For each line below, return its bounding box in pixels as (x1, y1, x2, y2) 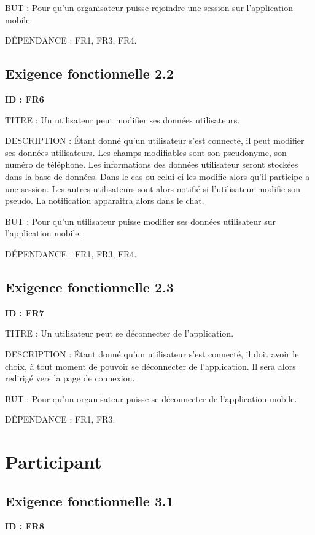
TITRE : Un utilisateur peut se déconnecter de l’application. (5, 327, 234, 340)
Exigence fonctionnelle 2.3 (5, 277, 174, 296)
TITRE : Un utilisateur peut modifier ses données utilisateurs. (5, 113, 240, 126)
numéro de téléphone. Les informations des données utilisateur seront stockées (5, 158, 298, 171)
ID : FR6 (5, 92, 44, 105)
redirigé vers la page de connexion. (5, 372, 135, 385)
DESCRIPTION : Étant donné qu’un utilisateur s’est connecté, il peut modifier (5, 134, 305, 147)
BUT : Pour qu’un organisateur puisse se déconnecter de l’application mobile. (5, 392, 297, 405)
